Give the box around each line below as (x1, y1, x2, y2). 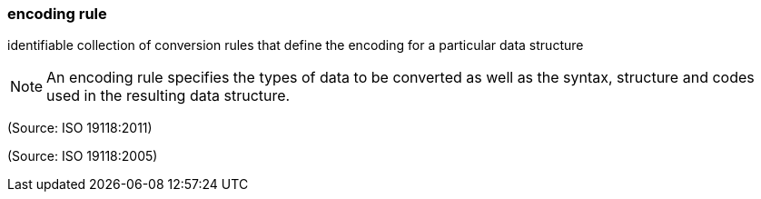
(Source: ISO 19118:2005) (7, 148, 158, 164)
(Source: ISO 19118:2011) (7, 120, 153, 136)
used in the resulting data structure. (46, 86, 291, 105)
